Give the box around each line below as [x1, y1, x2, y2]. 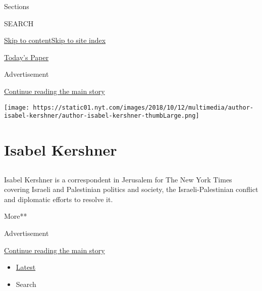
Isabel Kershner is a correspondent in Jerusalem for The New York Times [4, 174, 232, 184]
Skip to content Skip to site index [4, 35, 106, 45]
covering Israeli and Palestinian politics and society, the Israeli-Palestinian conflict [4, 184, 258, 195]
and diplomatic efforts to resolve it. [4, 193, 113, 204]
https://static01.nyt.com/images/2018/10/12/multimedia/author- [33, 104, 253, 111]
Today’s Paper [4, 52, 49, 62]
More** [4, 211, 27, 221]
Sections [4, 1, 29, 11]
